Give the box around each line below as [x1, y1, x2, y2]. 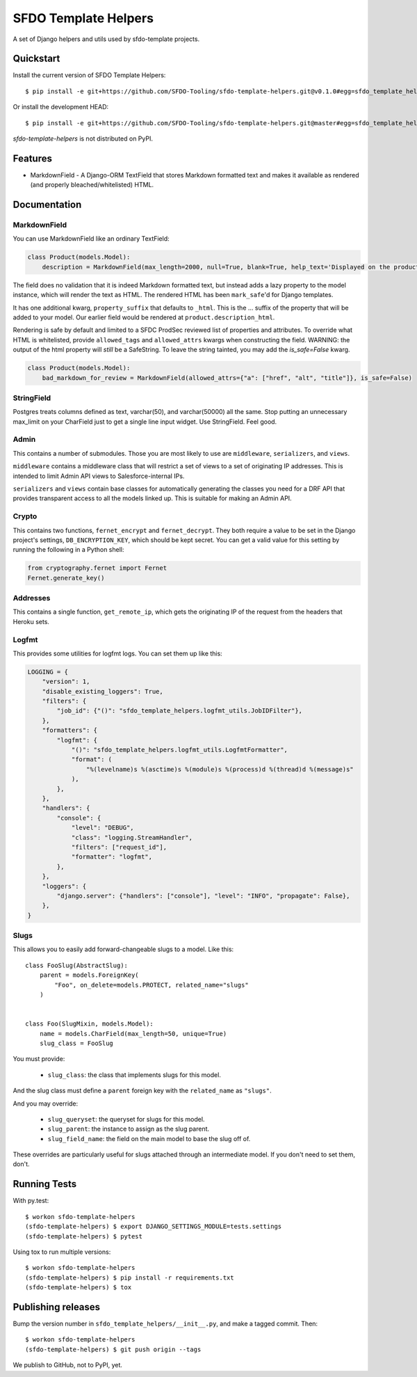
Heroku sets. [13, 617, 50, 626]
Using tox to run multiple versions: [13, 1248, 111, 1256]
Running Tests [13, 1178, 76, 1190]
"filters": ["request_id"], [71, 843, 167, 851]
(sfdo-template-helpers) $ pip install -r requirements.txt [25, 1273, 234, 1282]
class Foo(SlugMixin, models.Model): [25, 1020, 154, 1028]
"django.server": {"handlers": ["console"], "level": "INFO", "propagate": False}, [56, 891, 350, 900]
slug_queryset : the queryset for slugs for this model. [47, 1115, 205, 1123]
